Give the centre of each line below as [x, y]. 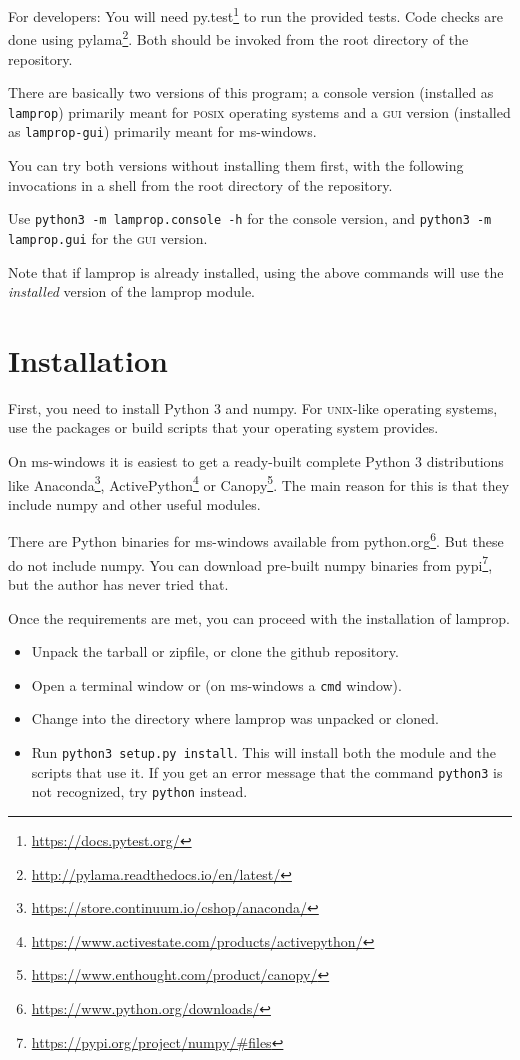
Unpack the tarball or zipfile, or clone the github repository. [215, 651]
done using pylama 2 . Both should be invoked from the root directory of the [238, 37]
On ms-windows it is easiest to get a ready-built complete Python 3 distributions [256, 461]
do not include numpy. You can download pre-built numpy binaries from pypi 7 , [250, 563]
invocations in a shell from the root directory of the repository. [200, 184]
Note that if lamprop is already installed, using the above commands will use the [256, 271]
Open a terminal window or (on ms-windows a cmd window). [216, 684]
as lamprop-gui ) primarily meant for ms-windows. [162, 131]
